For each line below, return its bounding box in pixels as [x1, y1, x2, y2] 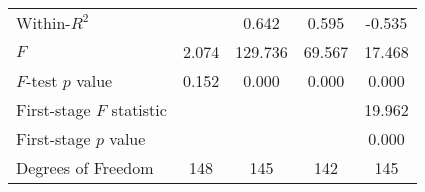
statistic [111, 98, 167, 121]
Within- [16, 11, 71, 34]
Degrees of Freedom [16, 156, 154, 179]
